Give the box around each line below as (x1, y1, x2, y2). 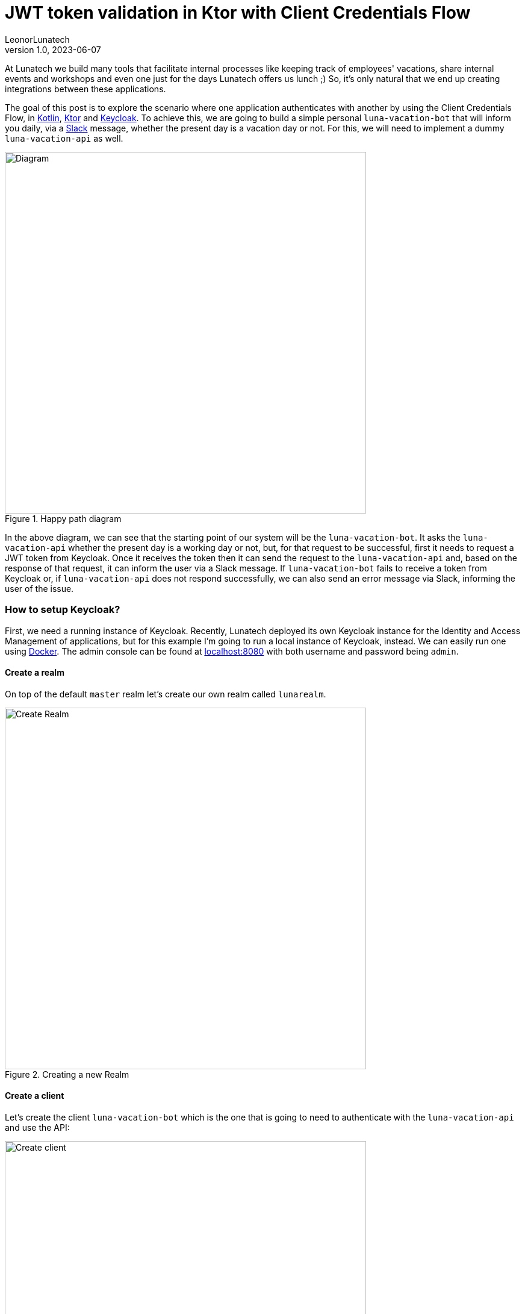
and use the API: (5, 1122, 70, 1133)
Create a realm (5, 667, 64, 678)
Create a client (5, 1090, 64, 1101)
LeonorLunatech (5, 34, 70, 45)
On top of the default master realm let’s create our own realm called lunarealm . (5, 688, 326, 699)
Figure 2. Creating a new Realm (5, 1069, 129, 1080)
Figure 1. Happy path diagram (5, 513, 122, 524)
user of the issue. (5, 583, 74, 594)
